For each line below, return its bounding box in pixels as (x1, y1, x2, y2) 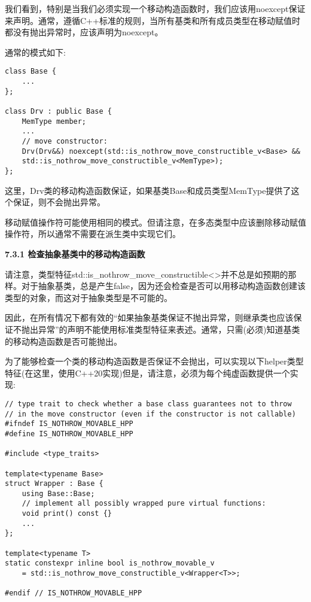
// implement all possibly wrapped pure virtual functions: (22, 499, 266, 508)
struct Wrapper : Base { (5, 479, 103, 488)
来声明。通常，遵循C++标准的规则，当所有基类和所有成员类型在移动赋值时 (5, 14, 300, 26)
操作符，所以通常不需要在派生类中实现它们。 (5, 227, 181, 240)
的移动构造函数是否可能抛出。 (5, 335, 122, 347)
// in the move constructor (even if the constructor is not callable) (5, 409, 296, 418)
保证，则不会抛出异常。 (13, 196, 105, 208)
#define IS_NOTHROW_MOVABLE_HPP (5, 429, 133, 438)
